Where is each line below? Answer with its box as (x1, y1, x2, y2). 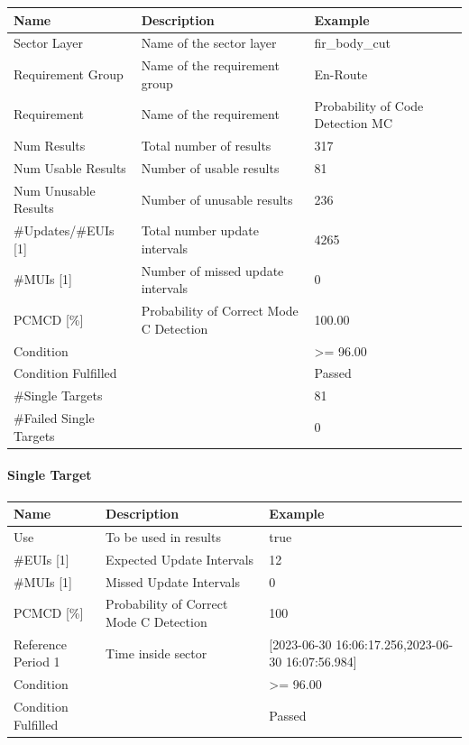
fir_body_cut (314, 33, 391, 52)
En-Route (314, 64, 368, 83)
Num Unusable (14, 180, 96, 199)
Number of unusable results (141, 189, 293, 208)
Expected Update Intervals (106, 549, 254, 568)
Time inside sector (106, 643, 207, 662)
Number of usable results (141, 158, 280, 177)
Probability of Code (314, 96, 424, 115)
